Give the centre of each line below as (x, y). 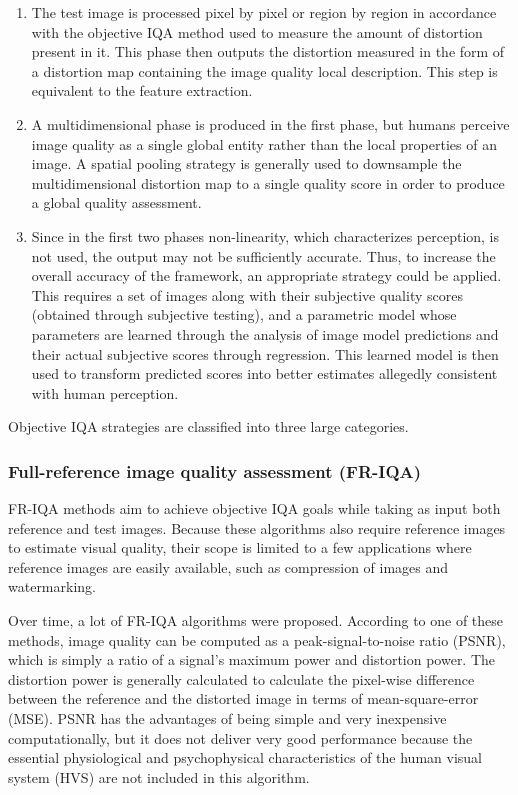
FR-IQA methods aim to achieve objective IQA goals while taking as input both (254, 508)
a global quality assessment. (116, 202)
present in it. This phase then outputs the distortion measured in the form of (268, 51)
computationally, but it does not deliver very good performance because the (240, 737)
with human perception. (105, 392)
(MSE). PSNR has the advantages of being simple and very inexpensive (227, 718)
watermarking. (52, 586)
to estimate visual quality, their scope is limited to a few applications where (240, 547)
